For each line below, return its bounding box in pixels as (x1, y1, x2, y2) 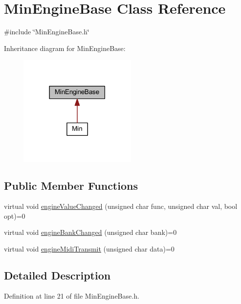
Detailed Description (4, 267, 111, 282)
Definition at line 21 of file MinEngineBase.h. (4, 290, 139, 301)
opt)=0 (4, 210, 25, 221)
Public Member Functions (4, 178, 138, 193)
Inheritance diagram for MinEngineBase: (4, 43, 126, 53)
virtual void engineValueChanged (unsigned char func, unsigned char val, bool (4, 201, 238, 211)
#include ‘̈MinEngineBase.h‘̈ (4, 26, 89, 37)
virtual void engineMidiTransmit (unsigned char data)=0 (4, 243, 175, 253)
